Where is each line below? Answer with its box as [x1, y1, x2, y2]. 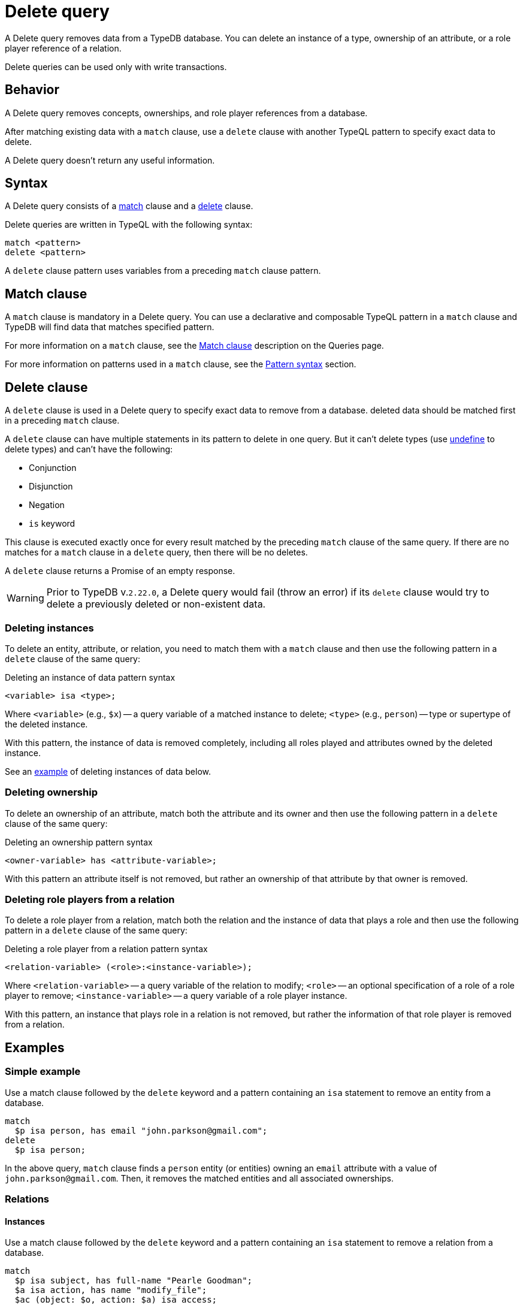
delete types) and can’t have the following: [5, 444, 173, 455]
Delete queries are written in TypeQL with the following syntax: [5, 219, 253, 230]
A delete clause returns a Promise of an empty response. [5, 566, 235, 576]
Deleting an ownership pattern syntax [5, 836, 153, 847]
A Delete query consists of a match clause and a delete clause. [5, 201, 253, 212]
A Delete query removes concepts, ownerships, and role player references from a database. [5, 107, 368, 118]
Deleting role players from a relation [5, 893, 175, 905]
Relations [5, 1192, 50, 1205]
